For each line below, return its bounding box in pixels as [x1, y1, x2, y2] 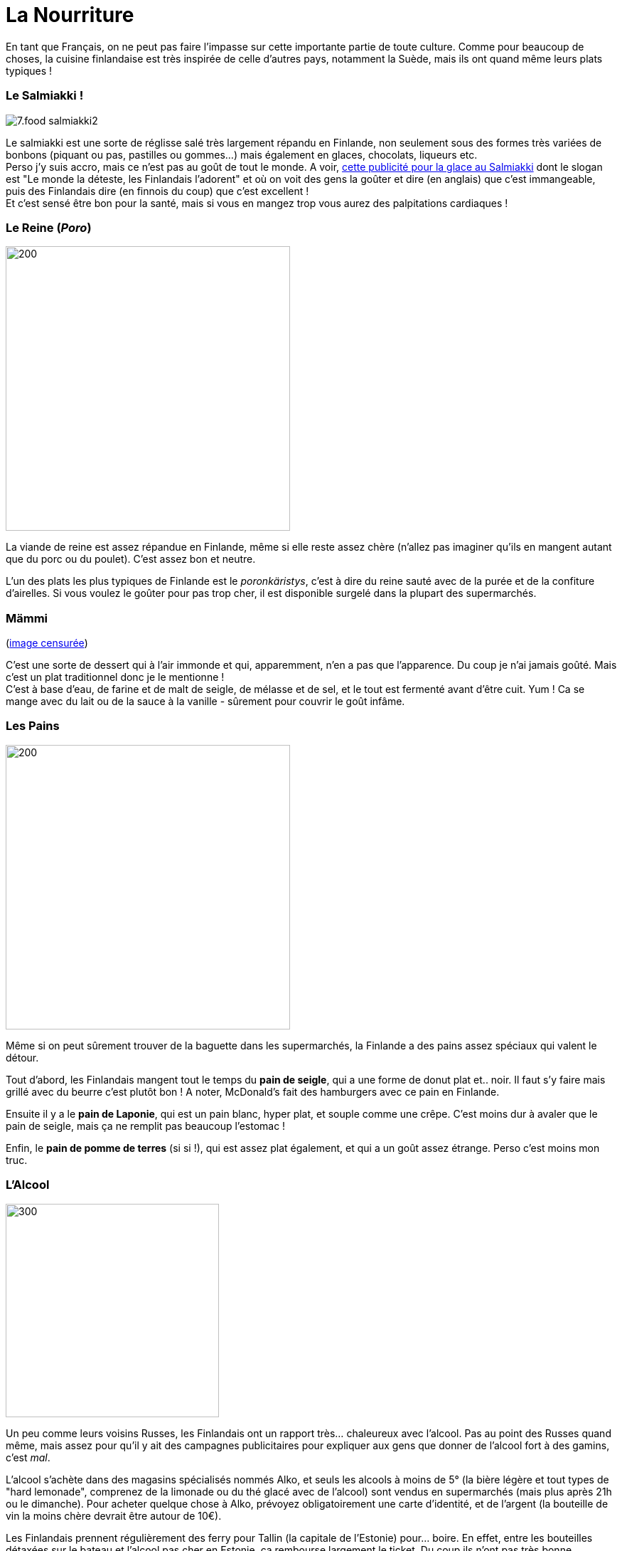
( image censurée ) [6, 637, 88, 649]
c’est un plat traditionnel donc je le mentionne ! [6, 671, 225, 683]
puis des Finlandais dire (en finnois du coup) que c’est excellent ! [6, 184, 309, 197]
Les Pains [6, 719, 60, 734]
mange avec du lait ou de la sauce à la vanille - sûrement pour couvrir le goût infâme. [6, 695, 405, 707]
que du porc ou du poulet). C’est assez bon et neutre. [6, 553, 256, 566]
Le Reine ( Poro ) [6, 220, 92, 235]
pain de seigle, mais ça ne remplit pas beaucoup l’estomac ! [6, 1119, 286, 1132]
